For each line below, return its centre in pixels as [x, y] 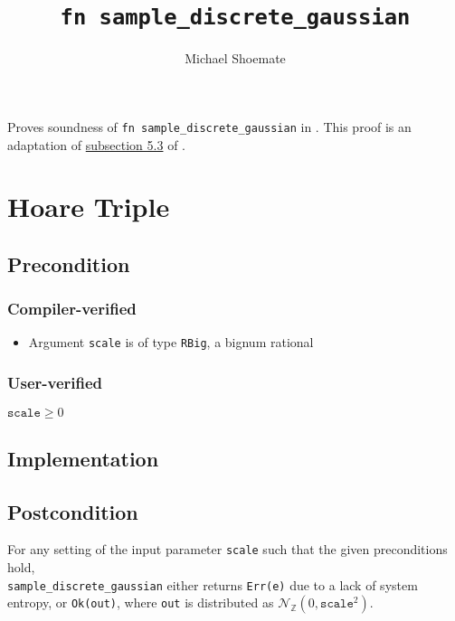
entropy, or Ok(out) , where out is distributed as [141, 602]
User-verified [55, 383]
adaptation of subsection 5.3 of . [96, 144]
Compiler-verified [72, 309]
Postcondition [73, 511]
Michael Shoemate [235, 58]
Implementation [83, 458]
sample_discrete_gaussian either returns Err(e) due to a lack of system [213, 584]
